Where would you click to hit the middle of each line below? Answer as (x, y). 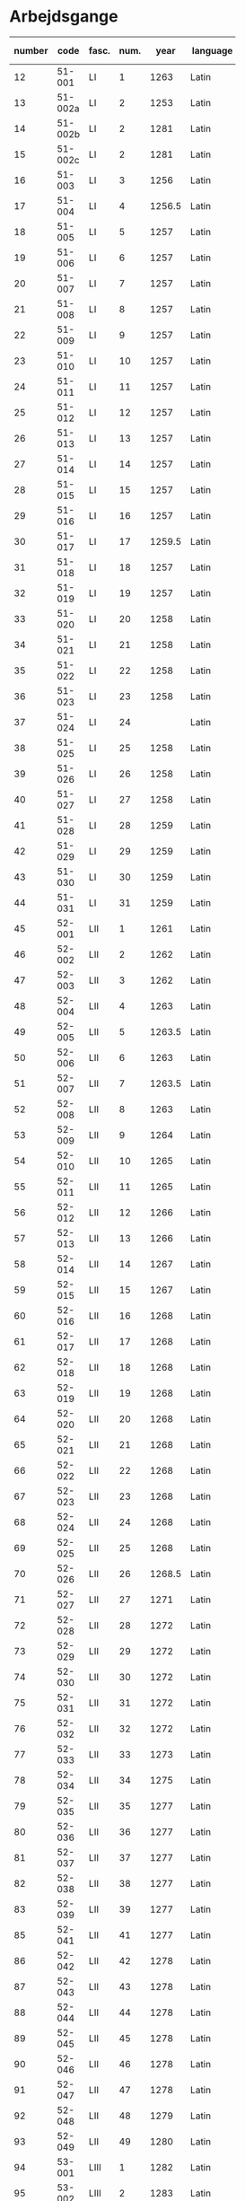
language (212, 50)
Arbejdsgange (64, 17)
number (31, 50)
